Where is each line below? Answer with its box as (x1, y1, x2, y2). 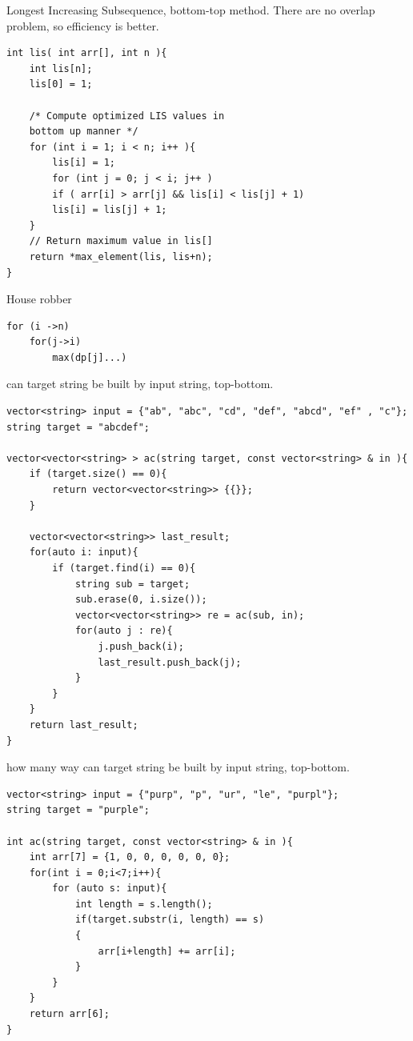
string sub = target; (74, 578, 190, 590)
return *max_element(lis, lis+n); (29, 250, 213, 262)
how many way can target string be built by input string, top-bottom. (6, 759, 350, 775)
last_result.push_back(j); (98, 656, 242, 668)
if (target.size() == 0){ (29, 468, 167, 480)
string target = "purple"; (6, 804, 150, 816)
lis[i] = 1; (52, 157, 116, 169)
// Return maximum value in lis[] (29, 235, 213, 247)
